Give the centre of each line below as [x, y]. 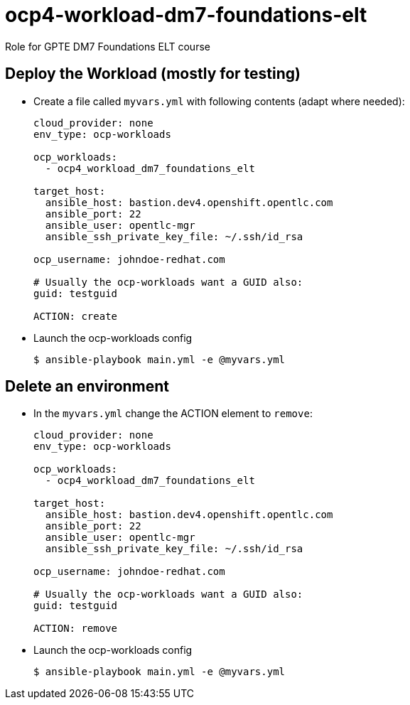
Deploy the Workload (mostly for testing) [153, 74]
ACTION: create [76, 316]
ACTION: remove [76, 629]
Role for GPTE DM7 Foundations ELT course [108, 46]
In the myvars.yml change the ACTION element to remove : [173, 414]
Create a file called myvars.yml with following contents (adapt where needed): [219, 101]
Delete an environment [87, 387]
